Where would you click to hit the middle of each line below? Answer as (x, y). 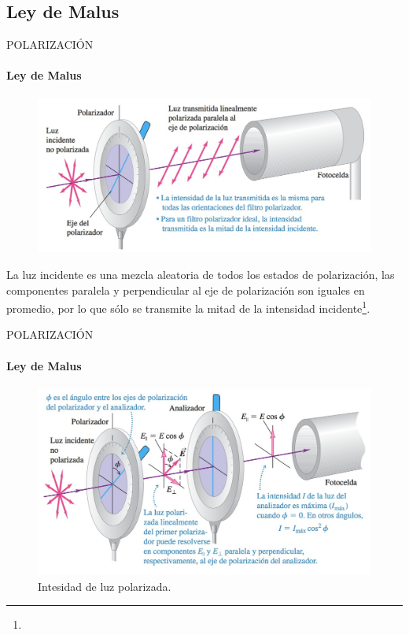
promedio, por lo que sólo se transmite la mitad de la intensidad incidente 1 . (188, 307)
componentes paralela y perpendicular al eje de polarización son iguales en (186, 290)
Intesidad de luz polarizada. (105, 586)
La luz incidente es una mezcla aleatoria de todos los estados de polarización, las (201, 275)
